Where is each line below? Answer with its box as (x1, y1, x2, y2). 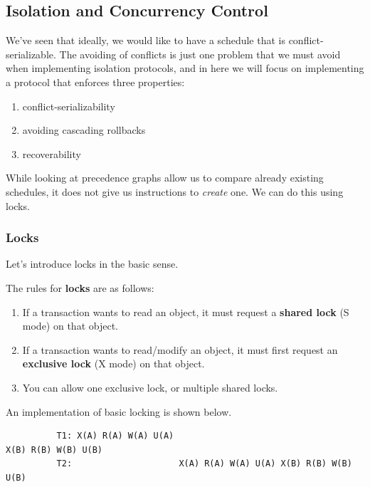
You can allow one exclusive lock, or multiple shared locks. (22, 379, 278, 394)
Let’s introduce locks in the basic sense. (6, 256, 179, 271)
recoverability (22, 146, 81, 161)
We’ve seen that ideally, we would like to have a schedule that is (6, 33, 285, 48)
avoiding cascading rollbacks (22, 122, 146, 137)
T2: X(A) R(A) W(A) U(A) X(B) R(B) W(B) (56, 459, 352, 469)
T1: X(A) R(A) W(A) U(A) (56, 431, 174, 441)
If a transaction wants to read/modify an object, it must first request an (22, 342, 338, 357)
